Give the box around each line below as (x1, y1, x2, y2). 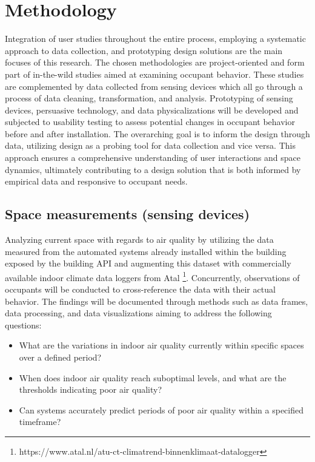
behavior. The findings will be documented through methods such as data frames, (5, 294, 308, 307)
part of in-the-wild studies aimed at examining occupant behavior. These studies (5, 67, 304, 80)
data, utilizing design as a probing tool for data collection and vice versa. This (5, 139, 296, 152)
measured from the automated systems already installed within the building (5, 245, 287, 257)
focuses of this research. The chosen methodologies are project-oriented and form (5, 56, 305, 69)
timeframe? (19, 415, 61, 428)
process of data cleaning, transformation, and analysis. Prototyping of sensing (5, 92, 293, 104)
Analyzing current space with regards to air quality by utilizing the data (5, 233, 274, 246)
